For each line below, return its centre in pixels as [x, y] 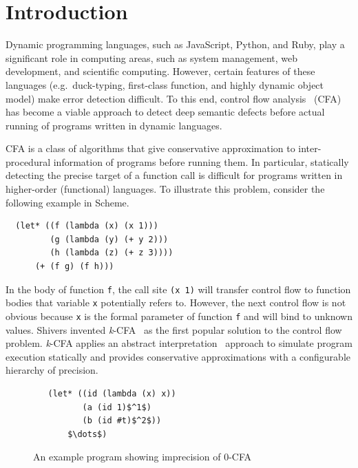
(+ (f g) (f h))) [74, 267]
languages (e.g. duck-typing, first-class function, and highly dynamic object [165, 84]
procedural [28, 161]
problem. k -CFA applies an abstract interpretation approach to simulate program [179, 343]
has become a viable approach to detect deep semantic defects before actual [165, 112]
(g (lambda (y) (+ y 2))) [109, 239]
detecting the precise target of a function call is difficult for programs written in [174, 175]
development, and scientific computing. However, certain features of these [160, 71]
